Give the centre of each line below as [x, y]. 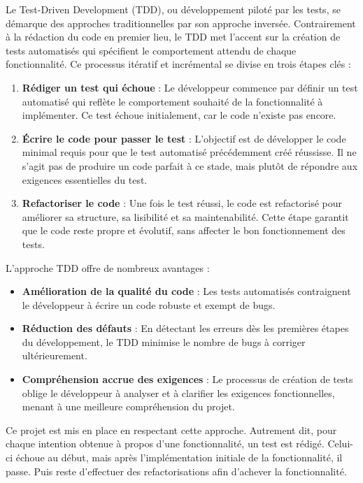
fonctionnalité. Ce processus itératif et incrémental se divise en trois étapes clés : [178, 64]
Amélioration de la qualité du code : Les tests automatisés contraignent [186, 291]
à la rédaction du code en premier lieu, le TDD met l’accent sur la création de [173, 37]
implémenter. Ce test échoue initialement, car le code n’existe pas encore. [179, 115]
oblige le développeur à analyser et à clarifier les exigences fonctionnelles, [178, 392]
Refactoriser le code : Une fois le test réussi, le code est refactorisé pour [182, 203]
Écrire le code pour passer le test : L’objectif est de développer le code [184, 138]
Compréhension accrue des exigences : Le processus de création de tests [187, 379]
